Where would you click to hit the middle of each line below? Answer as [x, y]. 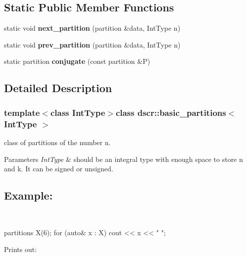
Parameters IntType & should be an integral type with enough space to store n [123, 159]
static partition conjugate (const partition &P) [77, 61]
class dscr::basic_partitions [171, 112]
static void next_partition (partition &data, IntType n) [92, 28]
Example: [28, 195]
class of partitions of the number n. [57, 142]
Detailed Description [58, 88]
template [22, 112]
